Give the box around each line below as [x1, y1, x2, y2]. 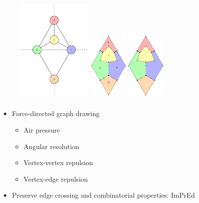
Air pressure [23, 125, 60, 135]
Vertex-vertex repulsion [23, 157, 93, 168]
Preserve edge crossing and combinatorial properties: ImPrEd [12, 190, 195, 200]
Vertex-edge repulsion [23, 173, 88, 184]
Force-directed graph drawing [12, 108, 100, 118]
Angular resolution [23, 141, 79, 151]
